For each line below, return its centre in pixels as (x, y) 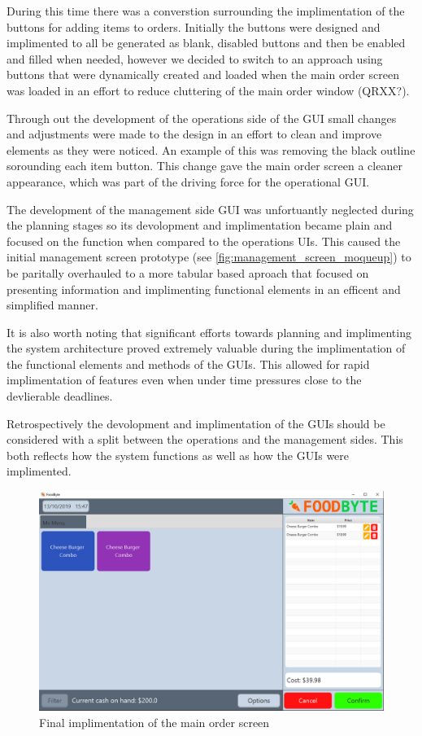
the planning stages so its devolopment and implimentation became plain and (200, 225)
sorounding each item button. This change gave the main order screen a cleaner (204, 166)
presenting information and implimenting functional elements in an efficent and (204, 289)
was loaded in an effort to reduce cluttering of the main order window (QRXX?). (208, 90)
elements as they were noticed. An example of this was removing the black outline (211, 149)
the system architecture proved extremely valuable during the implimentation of (206, 348)
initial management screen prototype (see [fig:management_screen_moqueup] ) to (209, 257)
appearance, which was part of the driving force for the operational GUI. (188, 181)
